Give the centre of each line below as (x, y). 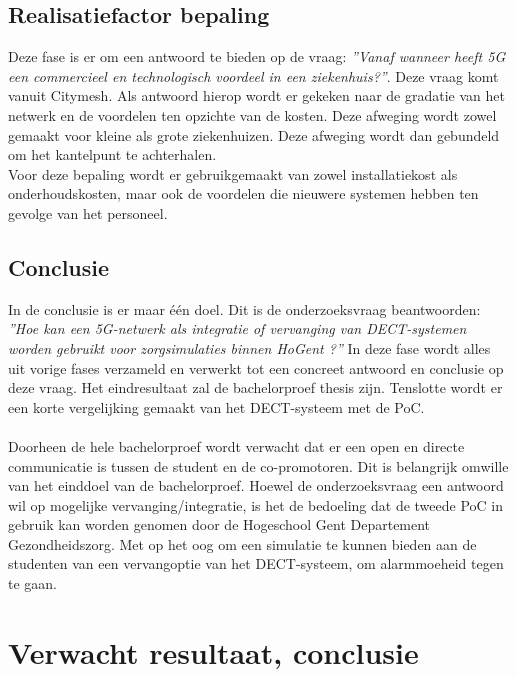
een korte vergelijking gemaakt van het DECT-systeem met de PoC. (216, 406)
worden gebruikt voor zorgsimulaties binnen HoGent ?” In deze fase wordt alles (249, 347)
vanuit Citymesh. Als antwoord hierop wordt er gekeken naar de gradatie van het (256, 95)
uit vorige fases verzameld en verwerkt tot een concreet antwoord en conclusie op (256, 367)
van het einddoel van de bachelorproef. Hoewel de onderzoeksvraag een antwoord (256, 485)
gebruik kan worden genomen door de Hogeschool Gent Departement (219, 524)
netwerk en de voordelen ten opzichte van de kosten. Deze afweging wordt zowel (252, 114)
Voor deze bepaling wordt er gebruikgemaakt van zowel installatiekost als (233, 173)
